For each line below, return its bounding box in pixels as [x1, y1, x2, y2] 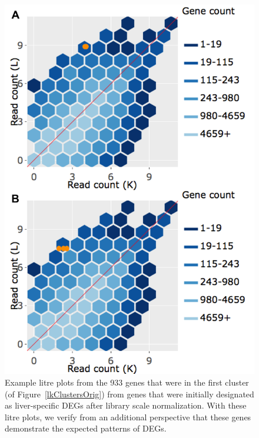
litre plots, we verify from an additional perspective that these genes [5, 410, 251, 423]
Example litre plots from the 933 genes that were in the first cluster [5, 376, 249, 389]
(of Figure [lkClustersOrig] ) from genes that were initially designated [5, 387, 254, 400]
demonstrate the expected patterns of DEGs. [5, 422, 167, 434]
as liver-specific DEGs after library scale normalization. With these [5, 399, 247, 412]
